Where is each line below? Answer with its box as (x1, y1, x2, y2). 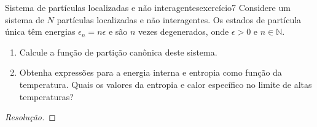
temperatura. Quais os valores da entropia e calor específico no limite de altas (19, 78, 312, 90)
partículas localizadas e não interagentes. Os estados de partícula (57, 13, 302, 26)
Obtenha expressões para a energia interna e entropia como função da (19, 66, 282, 79)
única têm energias (5, 25, 76, 38)
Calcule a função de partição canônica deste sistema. (19, 45, 217, 58)
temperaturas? (19, 90, 74, 103)
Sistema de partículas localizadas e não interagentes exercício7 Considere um (5, 1, 291, 13)
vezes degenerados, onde (138, 25, 229, 38)
